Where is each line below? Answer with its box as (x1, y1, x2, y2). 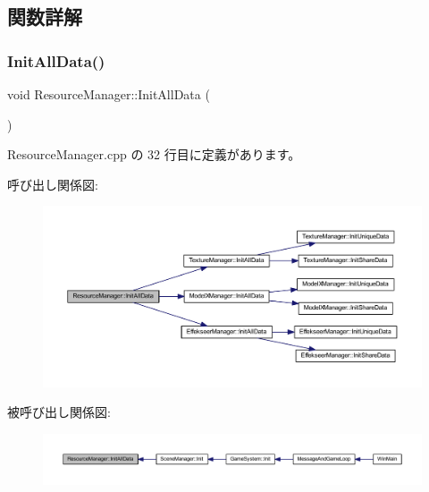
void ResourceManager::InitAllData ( (7, 85, 210, 103)
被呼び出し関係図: (7, 403, 111, 421)
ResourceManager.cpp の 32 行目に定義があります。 (7, 145, 301, 164)
